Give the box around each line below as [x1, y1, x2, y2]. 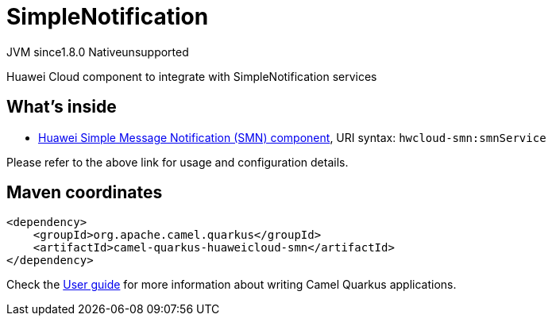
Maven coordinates [6, 182, 163, 203]
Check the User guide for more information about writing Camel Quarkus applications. [6, 278, 457, 292]
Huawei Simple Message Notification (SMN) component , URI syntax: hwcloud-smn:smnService [38, 130, 546, 144]
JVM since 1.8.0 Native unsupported [6, 44, 189, 59]
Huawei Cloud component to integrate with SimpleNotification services [6, 69, 377, 83]
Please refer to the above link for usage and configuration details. [6, 155, 349, 169]
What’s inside [6, 97, 117, 117]
